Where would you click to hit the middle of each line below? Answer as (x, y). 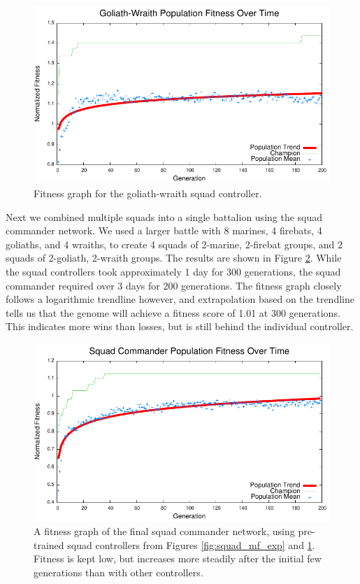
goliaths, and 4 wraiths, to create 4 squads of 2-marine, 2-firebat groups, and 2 (174, 244)
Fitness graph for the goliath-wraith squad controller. (148, 193)
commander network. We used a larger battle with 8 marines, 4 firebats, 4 (164, 230)
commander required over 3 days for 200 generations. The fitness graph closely (174, 285)
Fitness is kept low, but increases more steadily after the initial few (178, 558)
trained (49, 544)
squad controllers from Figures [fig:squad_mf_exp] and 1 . (191, 544)
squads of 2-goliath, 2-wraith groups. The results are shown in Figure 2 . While (174, 258)
